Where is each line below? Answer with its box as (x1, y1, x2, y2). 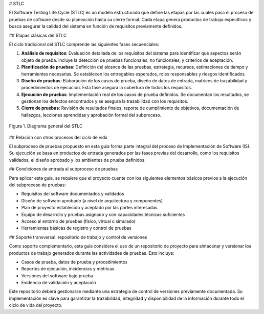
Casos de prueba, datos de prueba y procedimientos (21, 259, 128, 265)
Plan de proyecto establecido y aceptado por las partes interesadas (21, 205, 157, 211)
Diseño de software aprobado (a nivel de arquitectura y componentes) (21, 197, 163, 203)
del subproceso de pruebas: (9, 182, 66, 188)
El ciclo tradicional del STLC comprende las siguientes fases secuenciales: (9, 41, 160, 47)
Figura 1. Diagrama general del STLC (9, 123, 83, 129)
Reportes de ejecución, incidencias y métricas (21, 266, 114, 272)
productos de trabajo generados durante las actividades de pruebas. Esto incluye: (9, 250, 175, 256)
